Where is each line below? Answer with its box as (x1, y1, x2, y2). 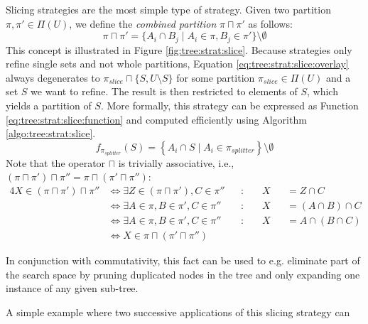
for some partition (176, 70, 255, 85)
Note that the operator (6, 155, 106, 170)
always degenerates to (6, 70, 100, 85)
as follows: (248, 16, 293, 31)
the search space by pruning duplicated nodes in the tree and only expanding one (6, 266, 360, 281)
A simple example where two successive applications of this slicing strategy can (6, 304, 350, 319)
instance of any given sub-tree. (6, 281, 139, 296)
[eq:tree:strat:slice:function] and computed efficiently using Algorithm (6, 112, 307, 126)
